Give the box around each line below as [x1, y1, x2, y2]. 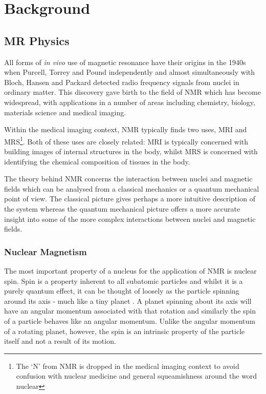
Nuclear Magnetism [4, 245, 87, 258]
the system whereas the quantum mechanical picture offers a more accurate [4, 203, 240, 214]
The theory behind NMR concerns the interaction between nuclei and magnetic [4, 173, 253, 184]
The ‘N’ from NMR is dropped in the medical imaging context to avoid [16, 360, 239, 371]
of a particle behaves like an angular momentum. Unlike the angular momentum [4, 315, 255, 326]
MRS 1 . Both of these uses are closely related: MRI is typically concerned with [4, 134, 249, 147]
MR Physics [4, 32, 70, 48]
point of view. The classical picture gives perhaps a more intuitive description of [4, 193, 255, 204]
